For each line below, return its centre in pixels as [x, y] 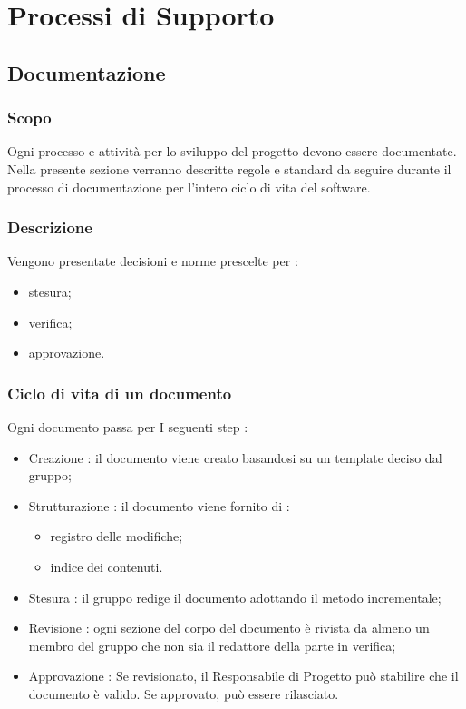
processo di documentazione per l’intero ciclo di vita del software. [189, 187]
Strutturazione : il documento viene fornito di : [159, 505]
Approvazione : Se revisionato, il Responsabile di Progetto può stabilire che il [243, 676]
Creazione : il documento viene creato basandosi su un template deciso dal [235, 457]
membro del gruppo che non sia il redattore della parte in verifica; [212, 645]
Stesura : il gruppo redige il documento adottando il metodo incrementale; [235, 597]
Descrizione [50, 227]
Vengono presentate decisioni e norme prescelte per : [153, 261]
